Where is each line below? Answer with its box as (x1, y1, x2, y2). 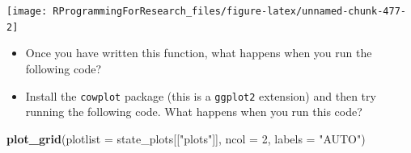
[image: (6, 6, 48, 17)
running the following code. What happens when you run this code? (25, 103, 362, 120)
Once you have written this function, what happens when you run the (25, 44, 372, 61)
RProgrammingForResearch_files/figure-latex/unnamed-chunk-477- (53, 6, 406, 17)
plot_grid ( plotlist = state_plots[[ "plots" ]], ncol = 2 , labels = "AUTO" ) (6, 130, 366, 147)
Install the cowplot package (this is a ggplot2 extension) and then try (25, 87, 376, 104)
